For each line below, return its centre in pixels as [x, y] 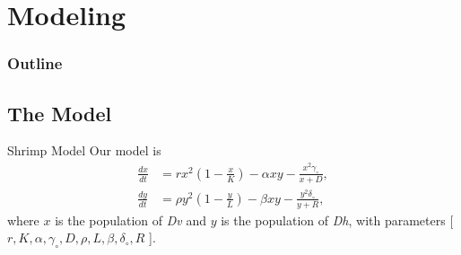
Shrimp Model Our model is [84, 150]
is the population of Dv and [130, 220]
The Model [60, 113]
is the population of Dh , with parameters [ [337, 220]
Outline [35, 63]
